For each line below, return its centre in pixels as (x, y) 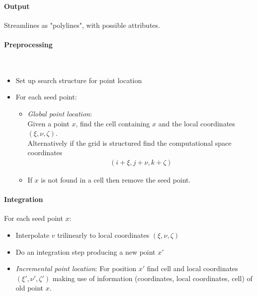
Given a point (48, 123)
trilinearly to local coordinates (103, 235)
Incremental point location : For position (76, 268)
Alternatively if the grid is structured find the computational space (129, 143)
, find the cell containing (113, 123)
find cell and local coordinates (192, 268)
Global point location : (60, 113)
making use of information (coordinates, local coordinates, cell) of (152, 278)
